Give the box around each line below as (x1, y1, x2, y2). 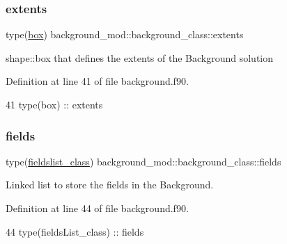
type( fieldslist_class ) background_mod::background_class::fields (6, 154, 281, 168)
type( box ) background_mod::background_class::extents (6, 27, 244, 42)
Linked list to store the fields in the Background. (6, 177, 214, 192)
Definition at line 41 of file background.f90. (6, 74, 189, 88)
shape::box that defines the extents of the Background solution (6, 50, 274, 65)
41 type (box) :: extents (6, 97, 103, 111)
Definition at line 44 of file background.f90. (6, 201, 189, 215)
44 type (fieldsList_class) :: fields (6, 224, 144, 238)
